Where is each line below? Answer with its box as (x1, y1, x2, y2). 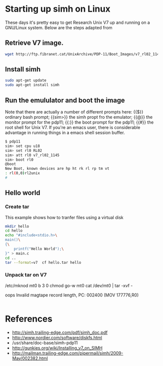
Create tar (5, 203, 30, 210)
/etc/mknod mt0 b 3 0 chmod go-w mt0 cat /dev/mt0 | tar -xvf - (5, 282, 133, 288)
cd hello (5, 228, 23, 233)
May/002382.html (12, 355, 48, 361)
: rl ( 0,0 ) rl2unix (5, 171, 40, 176)
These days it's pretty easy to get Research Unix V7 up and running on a (5, 19, 150, 25)
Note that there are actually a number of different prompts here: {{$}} (5, 109, 144, 115)
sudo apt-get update (5, 78, 47, 83)
